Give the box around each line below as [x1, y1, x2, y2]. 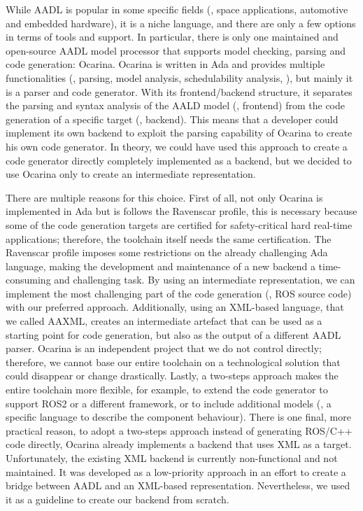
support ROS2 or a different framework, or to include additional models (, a [6, 395, 332, 410]
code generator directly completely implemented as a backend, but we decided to [6, 153, 352, 167]
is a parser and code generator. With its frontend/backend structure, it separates [6, 84, 353, 99]
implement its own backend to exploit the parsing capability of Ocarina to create [6, 125, 353, 140]
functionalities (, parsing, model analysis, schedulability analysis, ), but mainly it [6, 70, 353, 85]
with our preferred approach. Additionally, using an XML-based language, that [6, 300, 344, 314]
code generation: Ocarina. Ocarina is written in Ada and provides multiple [6, 57, 325, 71]
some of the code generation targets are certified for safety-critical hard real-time [6, 217, 353, 232]
